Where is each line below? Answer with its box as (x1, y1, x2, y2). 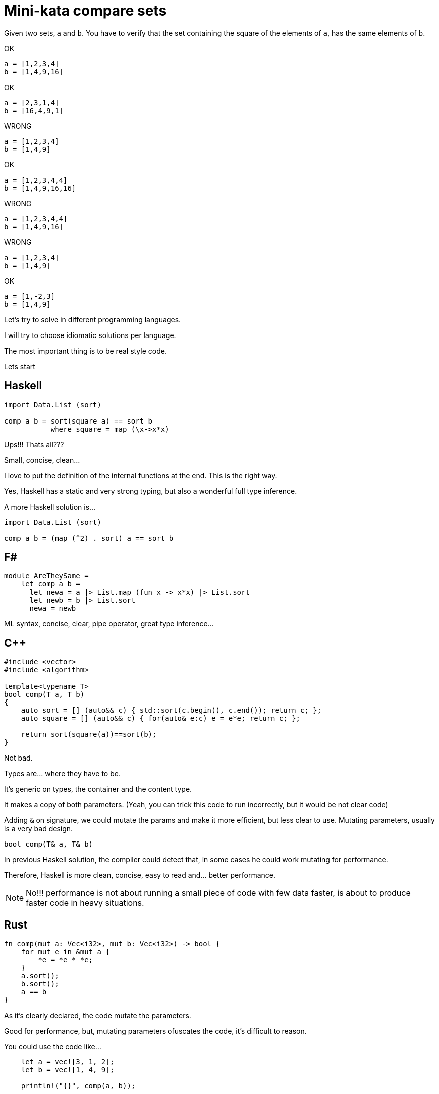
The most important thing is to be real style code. (4, 346, 167, 355)
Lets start (4, 362, 35, 371)
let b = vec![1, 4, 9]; (21, 1066, 115, 1074)
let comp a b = (21, 580, 80, 588)
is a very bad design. (4, 824, 73, 833)
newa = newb (29, 604, 76, 613)
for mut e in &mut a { (21, 948, 110, 956)
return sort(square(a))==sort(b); (21, 730, 157, 739)
